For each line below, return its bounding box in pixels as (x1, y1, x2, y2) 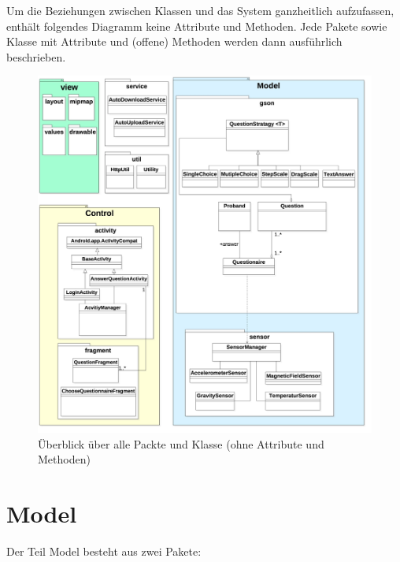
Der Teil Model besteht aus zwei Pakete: (6, 543, 202, 560)
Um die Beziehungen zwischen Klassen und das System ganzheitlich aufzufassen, (6, 2, 394, 18)
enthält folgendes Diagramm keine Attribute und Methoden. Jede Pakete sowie (6, 17, 387, 34)
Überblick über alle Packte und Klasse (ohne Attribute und (38, 435, 324, 452)
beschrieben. (6, 48, 66, 65)
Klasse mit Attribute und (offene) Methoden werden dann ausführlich (6, 33, 343, 50)
